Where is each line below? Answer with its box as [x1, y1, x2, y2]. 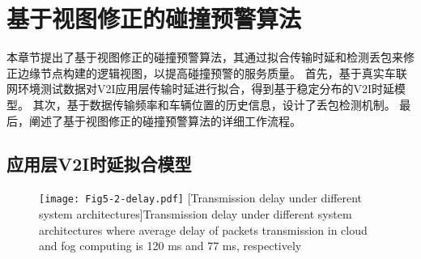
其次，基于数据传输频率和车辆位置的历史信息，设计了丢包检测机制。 [32, 96, 396, 113]
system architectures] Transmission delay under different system [39, 205, 352, 222]
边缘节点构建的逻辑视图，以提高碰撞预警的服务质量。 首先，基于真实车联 [17, 64, 407, 81]
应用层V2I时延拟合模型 [6, 151, 192, 176]
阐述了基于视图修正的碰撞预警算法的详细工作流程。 [28, 112, 301, 129]
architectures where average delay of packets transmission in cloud [39, 221, 368, 238]
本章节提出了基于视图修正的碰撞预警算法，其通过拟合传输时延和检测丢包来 [6, 49, 403, 66]
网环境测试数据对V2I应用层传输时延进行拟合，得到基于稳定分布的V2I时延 [6, 80, 395, 97]
